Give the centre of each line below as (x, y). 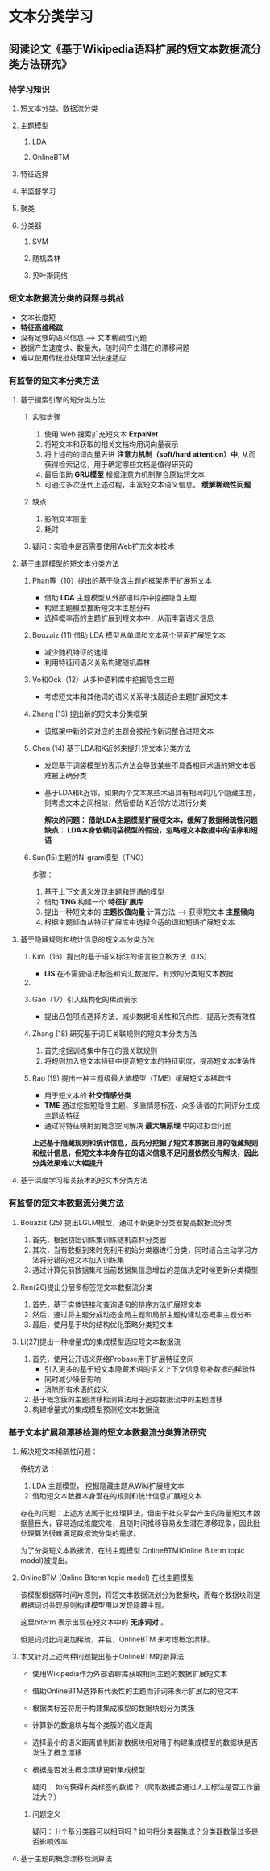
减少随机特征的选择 (76, 652)
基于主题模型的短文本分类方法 (69, 563)
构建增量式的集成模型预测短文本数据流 (96, 1409)
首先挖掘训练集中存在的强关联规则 (101, 1051)
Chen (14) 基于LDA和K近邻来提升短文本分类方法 (111, 748)
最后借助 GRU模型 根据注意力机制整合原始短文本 (125, 474)
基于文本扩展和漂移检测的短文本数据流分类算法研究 (108, 1432)
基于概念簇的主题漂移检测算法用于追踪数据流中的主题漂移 (127, 1399)
